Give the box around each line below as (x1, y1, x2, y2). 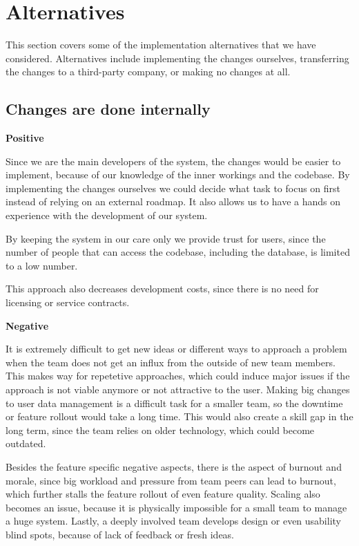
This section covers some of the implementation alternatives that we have (6, 37, 316, 52)
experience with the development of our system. (6, 208, 208, 223)
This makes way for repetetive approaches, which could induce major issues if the (6, 368, 350, 383)
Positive (6, 131, 44, 145)
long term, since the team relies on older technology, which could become (6, 422, 315, 437)
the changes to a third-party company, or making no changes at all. (6, 64, 291, 79)
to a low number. (6, 258, 78, 272)
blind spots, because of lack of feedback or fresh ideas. (6, 527, 235, 541)
